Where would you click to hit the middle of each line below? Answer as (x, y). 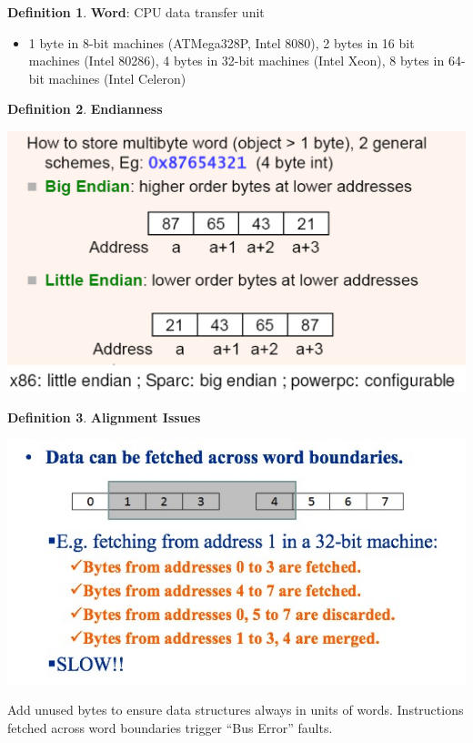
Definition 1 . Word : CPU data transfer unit (136, 12)
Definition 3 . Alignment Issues (104, 417)
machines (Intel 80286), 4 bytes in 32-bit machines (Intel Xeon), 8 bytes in (236, 61)
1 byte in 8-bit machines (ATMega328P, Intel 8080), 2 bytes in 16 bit (221, 42)
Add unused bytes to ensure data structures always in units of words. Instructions (236, 710)
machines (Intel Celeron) (117, 78)
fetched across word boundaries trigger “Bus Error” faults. (170, 727)
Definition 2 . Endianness (85, 109)
